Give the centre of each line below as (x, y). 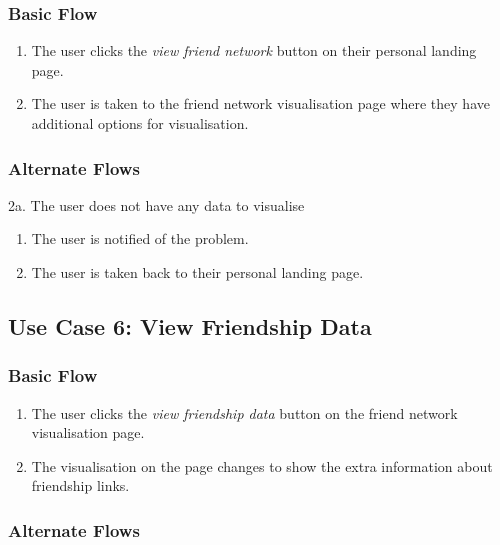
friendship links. (80, 485)
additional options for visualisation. (140, 123)
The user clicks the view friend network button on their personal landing (254, 50)
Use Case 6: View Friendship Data (190, 325)
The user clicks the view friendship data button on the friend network (244, 412)
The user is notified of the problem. (140, 238)
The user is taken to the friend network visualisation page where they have (260, 103)
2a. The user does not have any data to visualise (156, 204)
